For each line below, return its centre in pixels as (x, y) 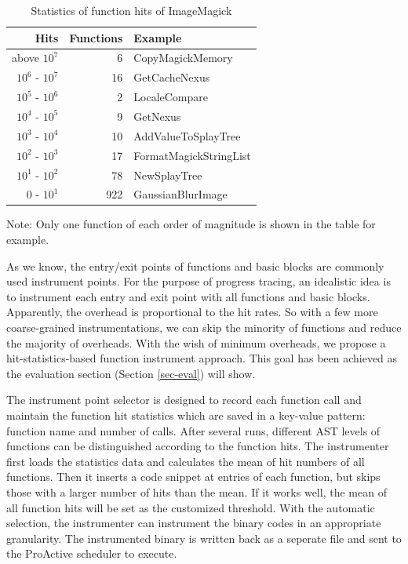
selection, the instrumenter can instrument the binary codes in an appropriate (194, 523)
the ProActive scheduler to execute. (92, 553)
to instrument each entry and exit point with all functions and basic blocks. (188, 296)
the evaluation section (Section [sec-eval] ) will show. (131, 373)
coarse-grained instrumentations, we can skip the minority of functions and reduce (204, 327)
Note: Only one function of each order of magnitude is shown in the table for (191, 224)
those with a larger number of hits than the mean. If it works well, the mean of (197, 491)
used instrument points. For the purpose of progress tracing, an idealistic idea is (199, 281)
